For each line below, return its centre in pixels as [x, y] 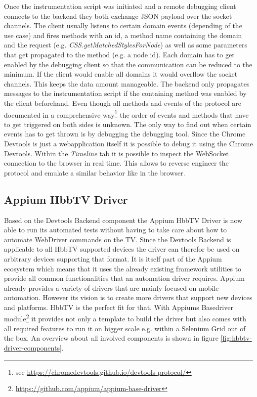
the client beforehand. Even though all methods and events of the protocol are [123, 103]
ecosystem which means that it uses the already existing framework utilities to [123, 268]
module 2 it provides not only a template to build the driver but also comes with [125, 318]
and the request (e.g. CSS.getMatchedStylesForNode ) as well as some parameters [126, 45]
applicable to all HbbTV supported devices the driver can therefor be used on [122, 249]
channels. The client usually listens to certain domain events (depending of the [123, 25]
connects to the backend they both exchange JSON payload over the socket [118, 16]
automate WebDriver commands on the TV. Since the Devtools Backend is [118, 239]
